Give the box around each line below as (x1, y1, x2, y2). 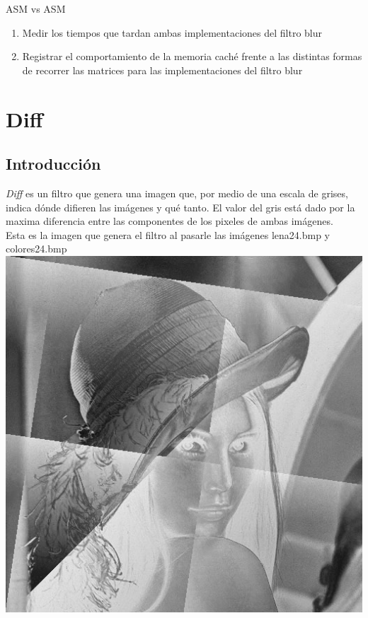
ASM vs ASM (6, 1, 66, 16)
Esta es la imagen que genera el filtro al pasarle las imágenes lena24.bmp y (6, 227, 330, 242)
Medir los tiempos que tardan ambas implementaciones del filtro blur (22, 25, 322, 40)
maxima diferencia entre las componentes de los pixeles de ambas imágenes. (6, 214, 333, 228)
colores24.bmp (6, 241, 67, 256)
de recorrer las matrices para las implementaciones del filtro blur (22, 62, 303, 77)
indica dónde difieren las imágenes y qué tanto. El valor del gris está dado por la (6, 199, 355, 214)
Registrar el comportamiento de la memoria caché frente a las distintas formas (22, 49, 362, 64)
